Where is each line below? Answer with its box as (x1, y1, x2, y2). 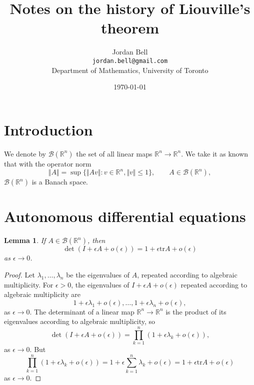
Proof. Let (4, 269, 35, 279)
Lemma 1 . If (4, 235, 46, 245)
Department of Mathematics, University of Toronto (51, 64, 208, 75)
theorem (100, 17, 159, 38)
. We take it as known (181, 148, 248, 158)
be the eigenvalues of (66, 269, 130, 279)
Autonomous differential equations (4, 206, 246, 226)
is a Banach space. (31, 176, 88, 187)
